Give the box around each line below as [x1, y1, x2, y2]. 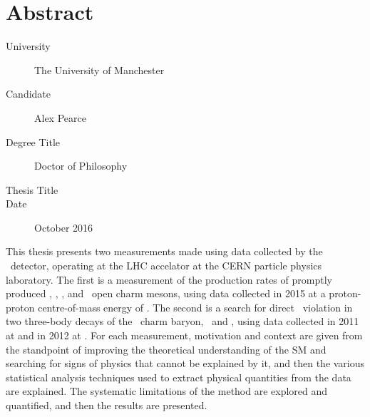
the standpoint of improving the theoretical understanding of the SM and [6, 341, 327, 356]
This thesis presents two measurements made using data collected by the [6, 244, 323, 259]
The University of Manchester [34, 62, 165, 77]
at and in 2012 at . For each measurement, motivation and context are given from [6, 328, 363, 343]
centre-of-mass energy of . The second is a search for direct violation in [38, 299, 353, 314]
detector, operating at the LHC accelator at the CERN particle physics [10, 258, 322, 273]
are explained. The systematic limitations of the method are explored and [6, 383, 328, 398]
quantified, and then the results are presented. [6, 398, 207, 412]
